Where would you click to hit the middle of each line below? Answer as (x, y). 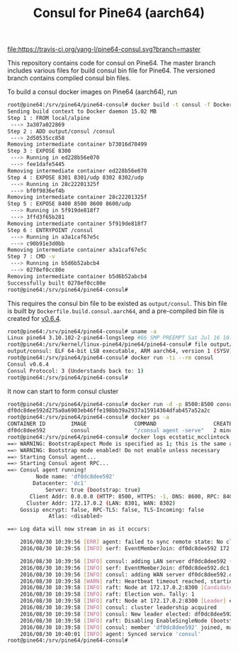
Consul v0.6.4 (28, 364)
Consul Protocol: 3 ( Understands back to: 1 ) (75, 371)
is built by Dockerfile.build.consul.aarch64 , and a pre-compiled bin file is (116, 311)
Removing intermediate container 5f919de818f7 (77, 224)
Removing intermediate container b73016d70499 (77, 144)
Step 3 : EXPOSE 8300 (39, 151)
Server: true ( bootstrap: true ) (93, 490)
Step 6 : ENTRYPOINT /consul (50, 230)
